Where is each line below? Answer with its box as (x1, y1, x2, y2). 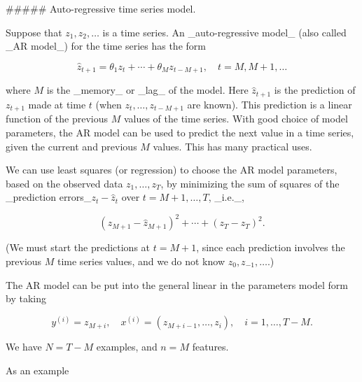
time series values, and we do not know (57, 254, 225, 269)
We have (6, 339, 42, 354)
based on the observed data (6, 176, 123, 190)
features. (192, 339, 229, 354)
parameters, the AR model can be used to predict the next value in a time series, (6, 125, 354, 139)
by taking (6, 291, 46, 306)
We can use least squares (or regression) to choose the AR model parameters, (6, 162, 337, 177)
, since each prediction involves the (196, 240, 345, 255)
